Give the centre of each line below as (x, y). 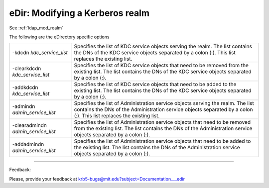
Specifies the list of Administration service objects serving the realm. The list (164, 103)
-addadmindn (28, 144)
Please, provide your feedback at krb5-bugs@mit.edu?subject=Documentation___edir (97, 179)
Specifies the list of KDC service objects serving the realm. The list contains (163, 46)
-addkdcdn (25, 88)
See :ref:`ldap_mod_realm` (36, 28)
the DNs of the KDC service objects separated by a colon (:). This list (155, 53)
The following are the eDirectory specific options (59, 37)
